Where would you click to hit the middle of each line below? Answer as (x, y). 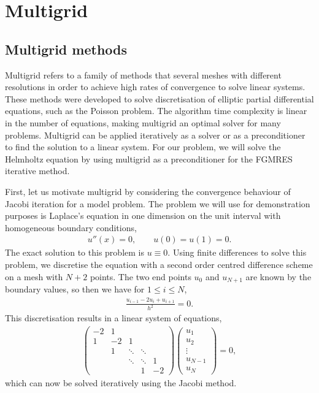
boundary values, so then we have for (75, 288)
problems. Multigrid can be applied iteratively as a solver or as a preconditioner (155, 135)
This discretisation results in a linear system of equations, (113, 318)
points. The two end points (140, 276)
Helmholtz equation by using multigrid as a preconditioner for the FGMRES (149, 158)
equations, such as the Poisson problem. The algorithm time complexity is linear (156, 111)
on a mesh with (34, 276)
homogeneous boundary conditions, (71, 227)
